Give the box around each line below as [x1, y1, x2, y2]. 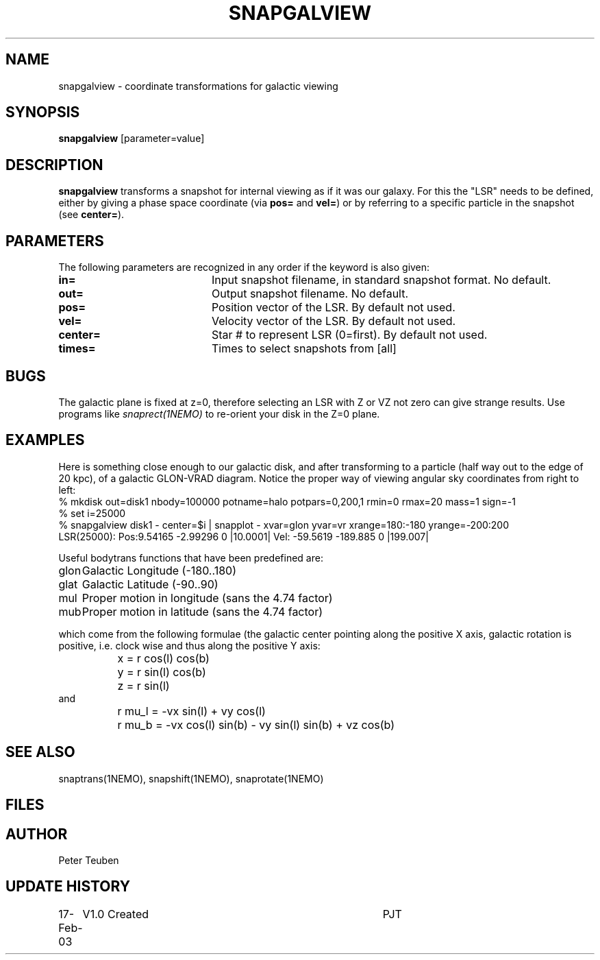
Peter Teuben [58, 854, 119, 866]
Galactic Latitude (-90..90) [82, 577, 218, 591]
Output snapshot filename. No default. [211, 287, 409, 301]
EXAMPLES [5, 431, 85, 449]
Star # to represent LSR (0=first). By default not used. [211, 328, 488, 342]
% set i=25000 [58, 507, 126, 519]
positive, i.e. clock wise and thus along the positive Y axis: [58, 639, 321, 651]
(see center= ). [58, 208, 125, 221]
